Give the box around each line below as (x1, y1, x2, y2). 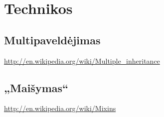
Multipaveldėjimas (4, 32, 101, 47)
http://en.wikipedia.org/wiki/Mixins (4, 103, 116, 114)
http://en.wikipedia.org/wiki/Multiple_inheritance (4, 55, 160, 66)
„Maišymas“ (4, 80, 69, 95)
